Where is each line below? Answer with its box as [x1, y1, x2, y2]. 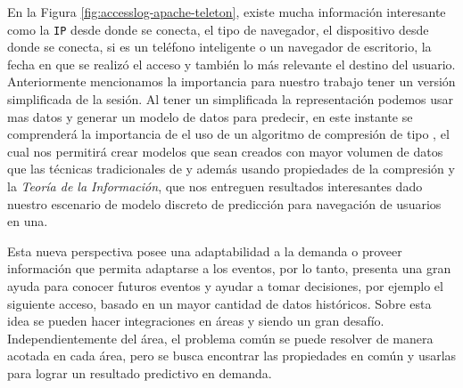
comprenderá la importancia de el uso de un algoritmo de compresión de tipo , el [7, 125, 450, 143]
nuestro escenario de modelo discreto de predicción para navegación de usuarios [7, 194, 442, 213]
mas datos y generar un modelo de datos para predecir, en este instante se [7, 107, 413, 125]
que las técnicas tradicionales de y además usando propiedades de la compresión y [7, 159, 455, 178]
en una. [7, 212, 48, 230]
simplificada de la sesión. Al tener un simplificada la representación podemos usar [7, 90, 454, 109]
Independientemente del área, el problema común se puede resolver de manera [7, 328, 434, 347]
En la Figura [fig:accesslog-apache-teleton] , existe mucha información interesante [7, 3, 446, 20]
